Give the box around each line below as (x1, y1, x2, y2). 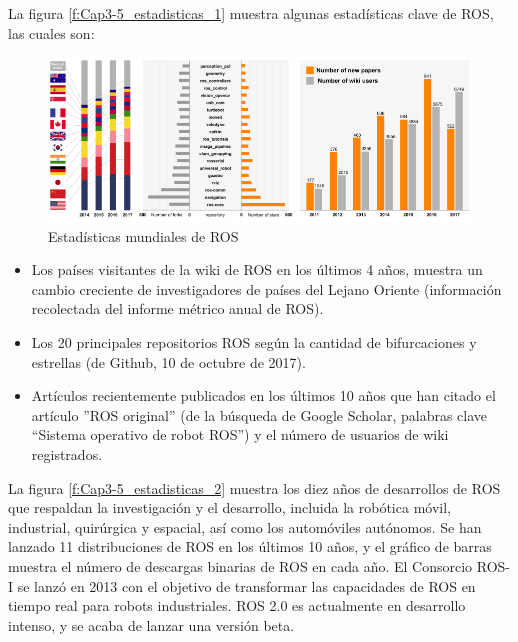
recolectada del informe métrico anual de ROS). (31, 298, 324, 319)
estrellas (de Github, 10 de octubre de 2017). (31, 351, 306, 372)
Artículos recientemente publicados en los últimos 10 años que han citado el (31, 385, 496, 406)
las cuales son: (8, 22, 95, 43)
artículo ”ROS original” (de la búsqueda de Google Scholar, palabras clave (31, 404, 488, 425)
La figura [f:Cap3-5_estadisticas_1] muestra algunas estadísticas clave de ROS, (8, 3, 494, 23)
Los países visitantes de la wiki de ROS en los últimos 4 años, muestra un (31, 259, 483, 280)
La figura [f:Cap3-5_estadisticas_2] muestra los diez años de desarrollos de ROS (8, 477, 501, 498)
